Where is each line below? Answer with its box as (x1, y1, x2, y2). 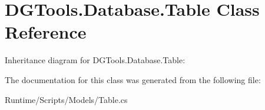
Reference (5, 20, 87, 44)
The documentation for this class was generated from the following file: (5, 73, 261, 85)
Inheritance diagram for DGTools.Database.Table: (5, 54, 185, 66)
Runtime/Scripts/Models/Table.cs (5, 93, 128, 105)
